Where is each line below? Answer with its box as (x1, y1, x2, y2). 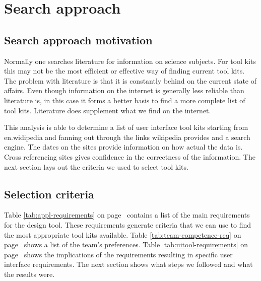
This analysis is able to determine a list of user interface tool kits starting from (4, 122, 248, 132)
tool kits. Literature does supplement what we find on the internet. (4, 105, 211, 115)
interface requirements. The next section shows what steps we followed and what (4, 259, 253, 269)
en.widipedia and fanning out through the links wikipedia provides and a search (4, 131, 250, 142)
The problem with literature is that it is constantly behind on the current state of (4, 75, 257, 86)
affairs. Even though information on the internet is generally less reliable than (4, 85, 244, 96)
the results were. (4, 268, 55, 279)
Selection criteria (4, 186, 94, 201)
